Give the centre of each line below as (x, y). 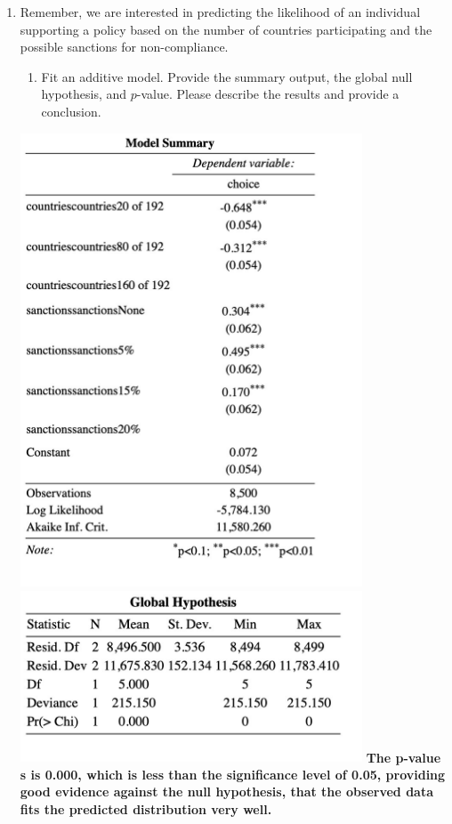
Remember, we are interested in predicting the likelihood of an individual (220, 12)
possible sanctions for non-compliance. (124, 47)
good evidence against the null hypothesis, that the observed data (227, 792)
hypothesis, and (84, 94)
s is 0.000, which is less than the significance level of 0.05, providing (233, 774)
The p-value (404, 757)
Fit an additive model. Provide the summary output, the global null (227, 76)
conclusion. (71, 111)
